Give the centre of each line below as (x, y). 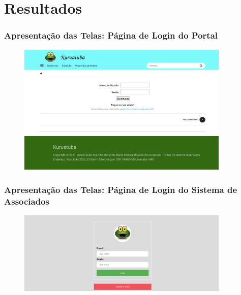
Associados (27, 201)
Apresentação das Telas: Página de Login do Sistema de (121, 189)
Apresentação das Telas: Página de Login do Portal (111, 35)
